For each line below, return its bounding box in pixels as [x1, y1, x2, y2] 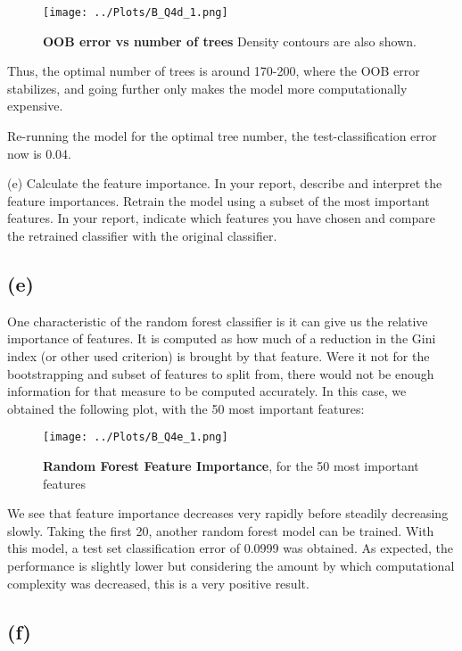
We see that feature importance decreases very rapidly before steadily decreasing [7, 504, 449, 523]
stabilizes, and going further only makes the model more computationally [7, 78, 408, 97]
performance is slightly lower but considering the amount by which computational [7, 556, 455, 574]
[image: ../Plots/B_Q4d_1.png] [43, 6, 228, 19]
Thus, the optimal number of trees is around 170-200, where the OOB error [7, 62, 420, 80]
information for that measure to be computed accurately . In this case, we [7, 382, 407, 400]
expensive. [7, 96, 63, 115]
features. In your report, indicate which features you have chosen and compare [7, 209, 435, 227]
